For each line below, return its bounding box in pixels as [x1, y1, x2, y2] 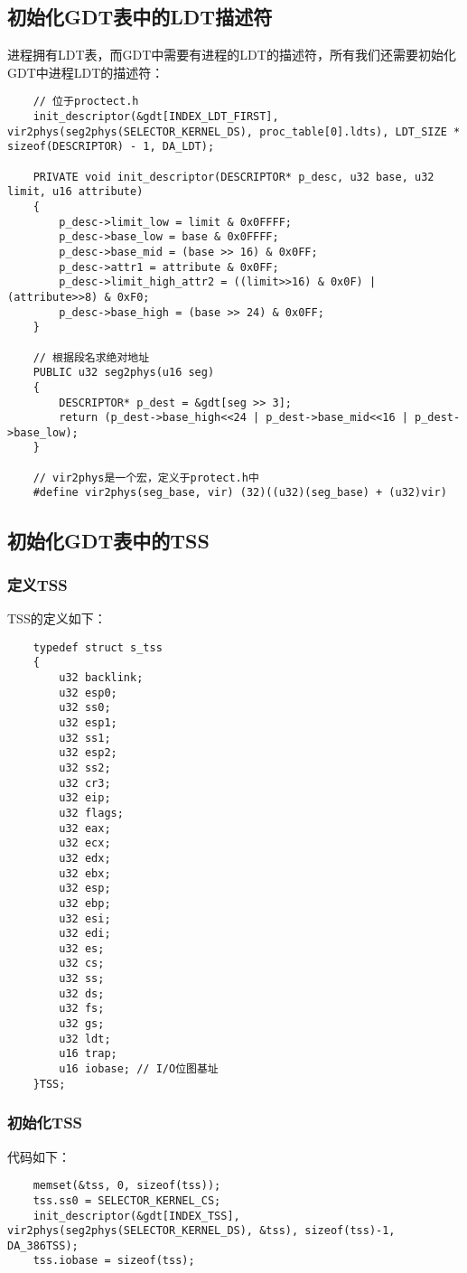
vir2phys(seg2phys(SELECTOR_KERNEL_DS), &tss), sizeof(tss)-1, [7, 1224, 396, 1238]
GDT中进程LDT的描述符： [7, 62, 164, 81]
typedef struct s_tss [33, 641, 163, 654]
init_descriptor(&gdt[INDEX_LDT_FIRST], [33, 110, 279, 124]
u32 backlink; [59, 671, 144, 685]
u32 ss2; [59, 761, 111, 774]
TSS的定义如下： [7, 609, 107, 628]
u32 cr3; [59, 776, 111, 790]
